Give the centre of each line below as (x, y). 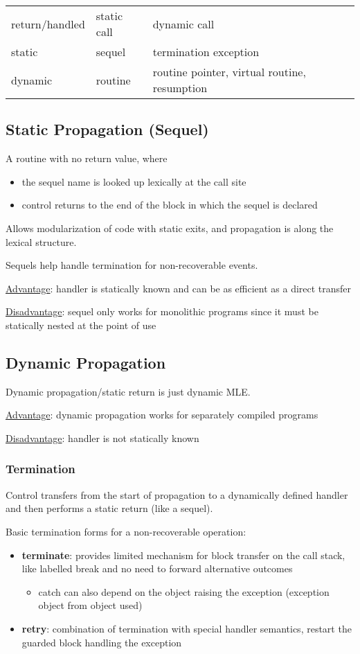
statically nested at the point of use (81, 325)
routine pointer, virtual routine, (229, 72)
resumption (180, 88)
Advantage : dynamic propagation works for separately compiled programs (162, 415)
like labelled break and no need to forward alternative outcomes (157, 568)
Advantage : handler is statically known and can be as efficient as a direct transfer (179, 288)
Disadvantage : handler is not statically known (102, 438)
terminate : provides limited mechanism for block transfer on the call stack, (183, 555)
